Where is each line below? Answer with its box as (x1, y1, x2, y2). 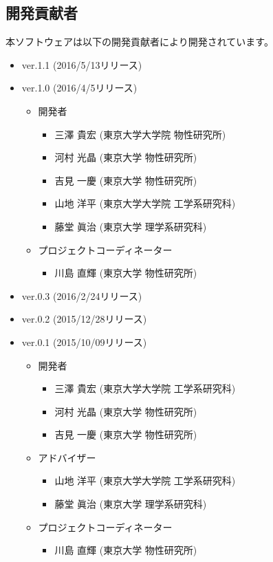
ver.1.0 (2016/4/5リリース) (21, 80, 138, 95)
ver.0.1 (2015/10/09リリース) (21, 334, 147, 349)
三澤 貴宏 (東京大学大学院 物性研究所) (54, 127, 226, 141)
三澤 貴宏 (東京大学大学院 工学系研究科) (54, 381, 236, 396)
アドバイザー (38, 450, 96, 464)
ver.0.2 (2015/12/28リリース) (21, 312, 147, 326)
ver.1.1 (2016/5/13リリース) (21, 57, 142, 72)
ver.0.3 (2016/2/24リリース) (21, 288, 142, 303)
